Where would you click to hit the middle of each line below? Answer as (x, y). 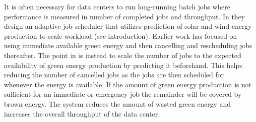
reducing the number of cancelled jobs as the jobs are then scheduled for (114, 75)
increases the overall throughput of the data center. (82, 113)
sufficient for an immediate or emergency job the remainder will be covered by (123, 94)
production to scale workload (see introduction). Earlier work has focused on (121, 35)
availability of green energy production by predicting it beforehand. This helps (123, 65)
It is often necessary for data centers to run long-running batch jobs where (117, 6)
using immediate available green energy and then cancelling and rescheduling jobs (128, 45)
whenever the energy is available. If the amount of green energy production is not (128, 84)
